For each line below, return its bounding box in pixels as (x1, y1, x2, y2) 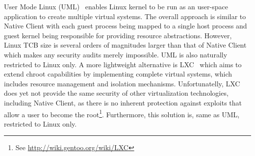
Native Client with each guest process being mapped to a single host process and (4, 21, 247, 31)
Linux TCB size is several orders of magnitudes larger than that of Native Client (4, 40, 247, 50)
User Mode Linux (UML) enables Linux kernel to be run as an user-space (4, 1, 228, 11)
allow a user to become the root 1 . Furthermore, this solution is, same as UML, (4, 107, 240, 119)
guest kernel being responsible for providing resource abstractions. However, (4, 30, 232, 40)
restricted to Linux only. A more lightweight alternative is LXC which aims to (4, 59, 242, 69)
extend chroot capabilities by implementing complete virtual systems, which (4, 69, 232, 79)
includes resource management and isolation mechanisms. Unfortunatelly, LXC (4, 78, 240, 88)
